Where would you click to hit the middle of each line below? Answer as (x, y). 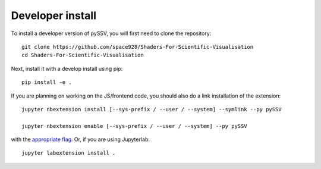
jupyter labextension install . (69, 153)
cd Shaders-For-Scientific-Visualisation (83, 55)
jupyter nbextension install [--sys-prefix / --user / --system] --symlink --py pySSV (152, 109)
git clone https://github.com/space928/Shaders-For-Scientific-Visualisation (138, 47)
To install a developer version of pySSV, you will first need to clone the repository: (111, 33)
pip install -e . (47, 82)
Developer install (54, 15)
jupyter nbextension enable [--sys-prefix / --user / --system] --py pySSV (134, 126)
